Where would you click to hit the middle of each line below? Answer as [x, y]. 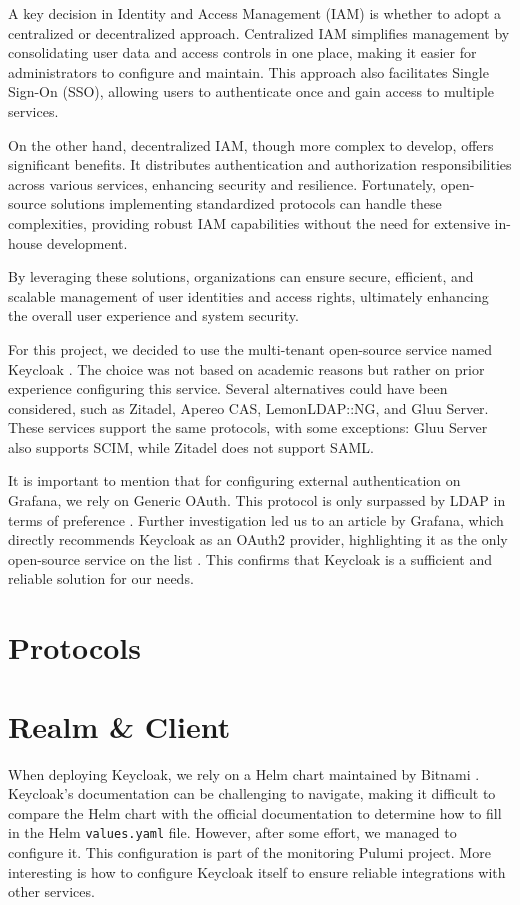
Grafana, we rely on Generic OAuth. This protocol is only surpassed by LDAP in [257, 500]
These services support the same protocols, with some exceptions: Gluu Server [248, 427]
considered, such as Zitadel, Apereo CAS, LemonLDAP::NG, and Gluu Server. [248, 407]
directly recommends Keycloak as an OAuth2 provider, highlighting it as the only [258, 539]
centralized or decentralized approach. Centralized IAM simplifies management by [259, 32]
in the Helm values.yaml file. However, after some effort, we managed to [232, 832]
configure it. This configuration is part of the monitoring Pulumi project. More [249, 851]
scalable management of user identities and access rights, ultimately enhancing [248, 295]
